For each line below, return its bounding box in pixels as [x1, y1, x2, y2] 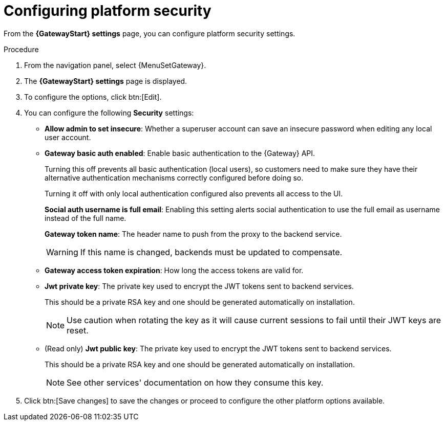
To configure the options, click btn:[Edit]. [24, 92, 162, 101]
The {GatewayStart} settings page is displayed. [24, 76, 187, 85]
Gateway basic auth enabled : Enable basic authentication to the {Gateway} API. [45, 148, 315, 158]
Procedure [4, 44, 39, 54]
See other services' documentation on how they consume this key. [67, 377, 324, 388]
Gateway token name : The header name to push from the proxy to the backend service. [45, 229, 342, 238]
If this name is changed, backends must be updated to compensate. [80, 247, 343, 257]
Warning [46, 247, 78, 257]
